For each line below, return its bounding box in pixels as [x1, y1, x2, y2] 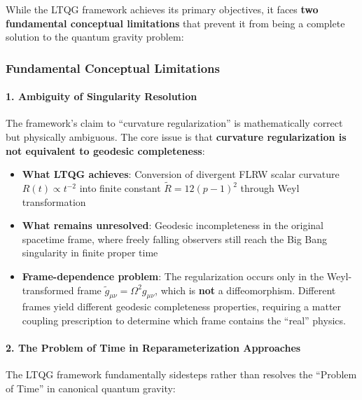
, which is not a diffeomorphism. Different [155, 282, 336, 297]
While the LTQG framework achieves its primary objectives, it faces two [6, 2, 319, 16]
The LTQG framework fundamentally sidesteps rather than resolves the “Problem [6, 367, 357, 382]
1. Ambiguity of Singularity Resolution [6, 89, 197, 104]
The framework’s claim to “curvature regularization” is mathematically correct [6, 116, 343, 130]
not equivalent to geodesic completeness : [6, 143, 205, 158]
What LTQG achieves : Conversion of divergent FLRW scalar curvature [22, 167, 340, 181]
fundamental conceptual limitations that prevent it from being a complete [6, 15, 345, 30]
